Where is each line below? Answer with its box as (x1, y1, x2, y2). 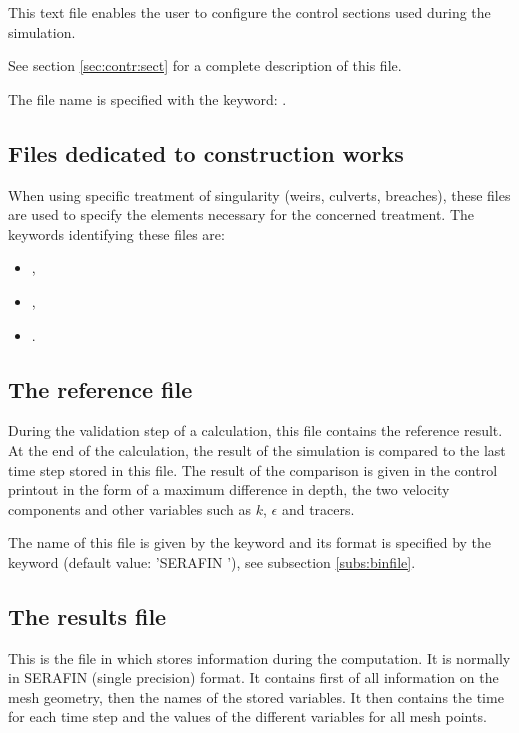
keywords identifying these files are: (8, 223, 225, 244)
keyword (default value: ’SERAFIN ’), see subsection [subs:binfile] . (8, 551, 416, 572)
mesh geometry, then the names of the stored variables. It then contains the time (8, 686, 504, 707)
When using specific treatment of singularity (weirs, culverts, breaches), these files (8, 184, 511, 205)
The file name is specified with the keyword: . (8, 88, 287, 109)
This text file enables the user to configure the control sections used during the (8, 2, 491, 22)
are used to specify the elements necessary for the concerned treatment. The (8, 204, 475, 225)
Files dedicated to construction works (8, 137, 404, 168)
